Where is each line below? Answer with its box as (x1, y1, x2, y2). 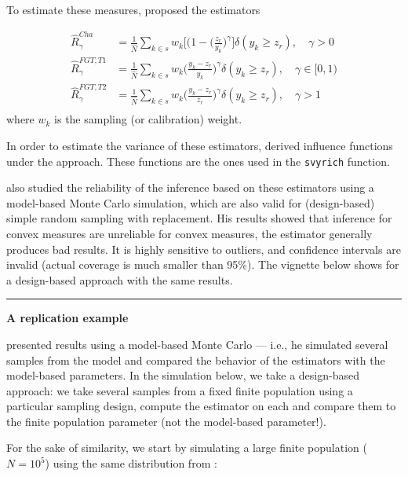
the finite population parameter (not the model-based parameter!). (6, 413, 326, 429)
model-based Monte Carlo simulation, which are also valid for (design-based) (6, 194, 375, 211)
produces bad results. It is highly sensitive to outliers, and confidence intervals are (6, 240, 401, 257)
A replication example (6, 310, 129, 326)
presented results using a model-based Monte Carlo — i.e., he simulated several (6, 336, 388, 352)
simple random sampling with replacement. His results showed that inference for (6, 210, 392, 226)
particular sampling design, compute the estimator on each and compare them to (6, 398, 396, 414)
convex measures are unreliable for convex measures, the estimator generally (6, 225, 373, 241)
